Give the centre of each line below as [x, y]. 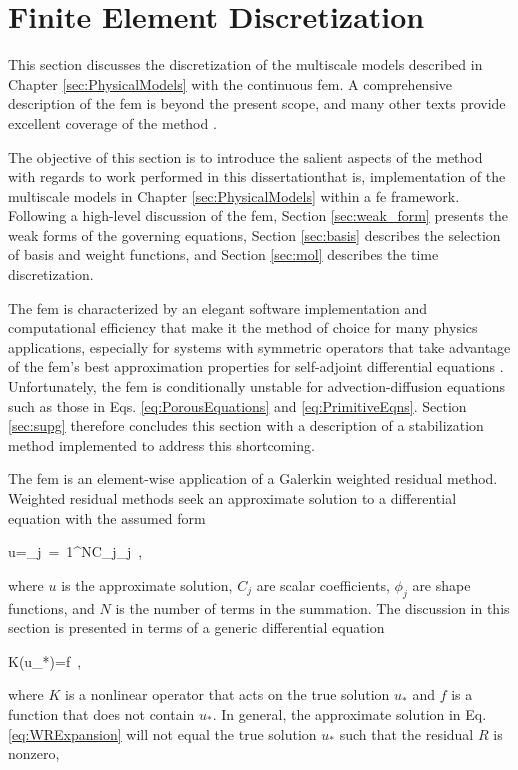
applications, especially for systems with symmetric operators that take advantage [259, 346]
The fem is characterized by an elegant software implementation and [218, 307]
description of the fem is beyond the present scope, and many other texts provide [257, 103]
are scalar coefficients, [323, 584]
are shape [441, 584]
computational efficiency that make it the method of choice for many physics [243, 327]
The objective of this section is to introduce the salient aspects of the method [245, 156]
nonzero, [34, 753]
